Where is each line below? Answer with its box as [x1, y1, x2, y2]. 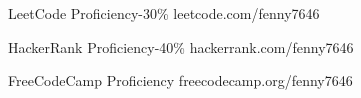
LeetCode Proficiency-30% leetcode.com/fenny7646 [8, 3, 320, 23]
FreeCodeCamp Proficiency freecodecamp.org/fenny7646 [8, 70, 353, 91]
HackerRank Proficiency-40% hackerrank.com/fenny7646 [8, 36, 354, 57]
